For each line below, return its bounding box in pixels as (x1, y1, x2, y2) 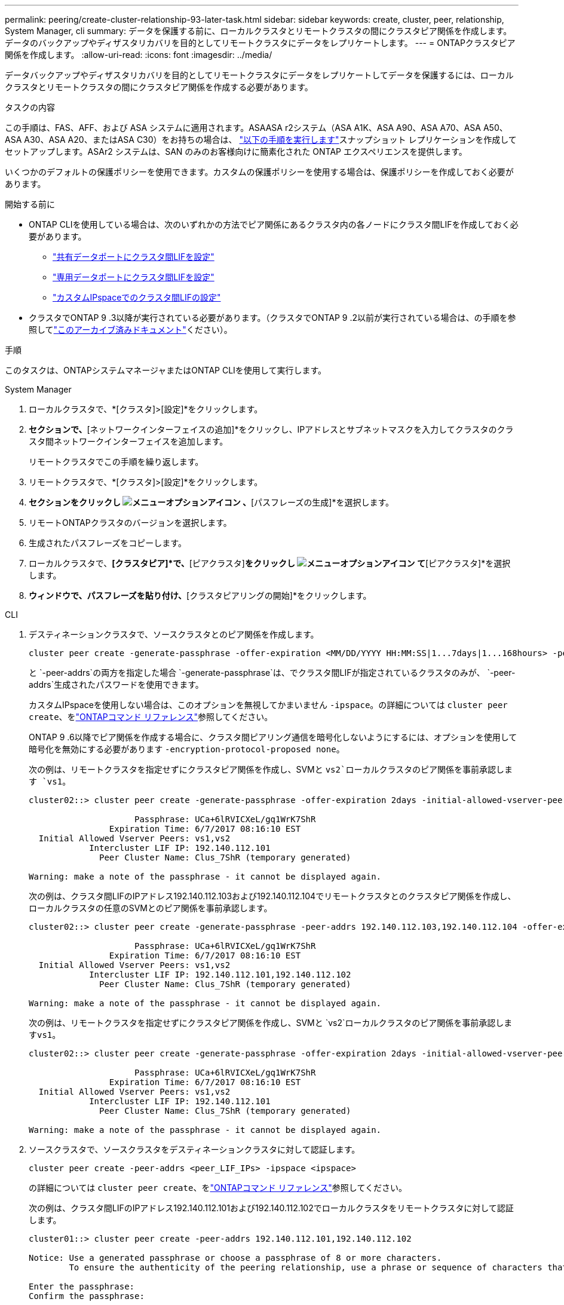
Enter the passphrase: (29, 1282, 135, 1291)
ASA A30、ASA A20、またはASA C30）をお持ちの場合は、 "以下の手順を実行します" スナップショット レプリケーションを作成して (5, 134, 517, 145)
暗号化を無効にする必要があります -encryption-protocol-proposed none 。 (29, 744, 345, 754)
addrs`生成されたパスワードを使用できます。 (29, 679, 204, 690)
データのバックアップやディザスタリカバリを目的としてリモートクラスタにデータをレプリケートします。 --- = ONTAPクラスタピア (5, 38, 516, 48)
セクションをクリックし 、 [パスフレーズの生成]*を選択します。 (29, 497, 394, 507)
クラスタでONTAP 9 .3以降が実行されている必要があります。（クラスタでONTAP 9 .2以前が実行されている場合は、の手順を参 (29, 313, 516, 323)
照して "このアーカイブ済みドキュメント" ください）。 (29, 324, 232, 335)
